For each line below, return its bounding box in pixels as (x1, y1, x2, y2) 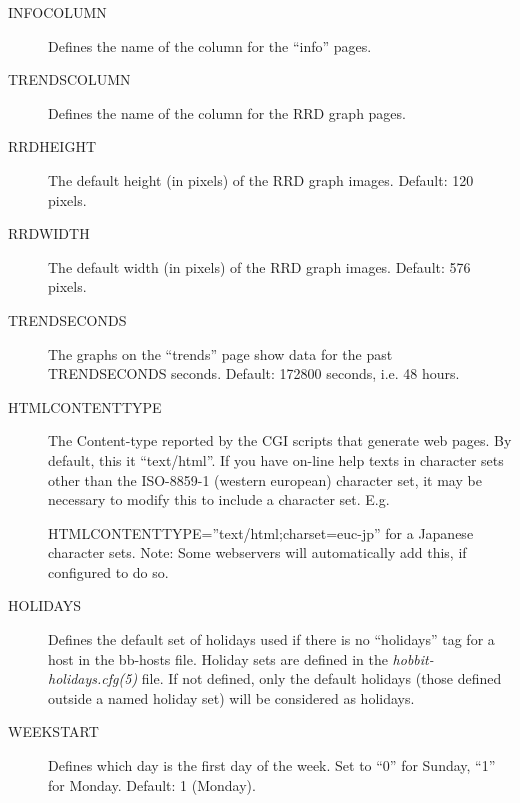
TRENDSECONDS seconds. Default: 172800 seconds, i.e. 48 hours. (48, 363, 460, 384)
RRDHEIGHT (8, 136, 96, 157)
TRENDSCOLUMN (8, 69, 131, 90)
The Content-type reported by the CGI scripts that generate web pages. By (48, 430, 512, 451)
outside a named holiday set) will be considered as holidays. (48, 687, 415, 708)
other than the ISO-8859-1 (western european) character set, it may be (48, 469, 482, 490)
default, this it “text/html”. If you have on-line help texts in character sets (48, 449, 504, 470)
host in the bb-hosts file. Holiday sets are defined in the (48, 648, 388, 669)
